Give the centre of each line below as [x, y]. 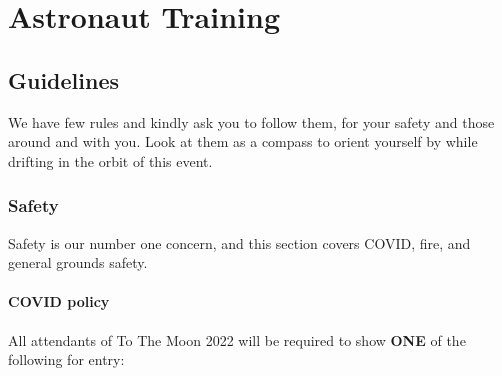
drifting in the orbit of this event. [110, 160]
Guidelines [64, 79]
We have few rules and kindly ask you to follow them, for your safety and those [251, 121]
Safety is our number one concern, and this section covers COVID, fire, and [239, 242]
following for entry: [66, 359]
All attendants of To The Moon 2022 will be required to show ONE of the [237, 339]
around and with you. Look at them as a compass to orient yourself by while [243, 141]
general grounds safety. [78, 262]
